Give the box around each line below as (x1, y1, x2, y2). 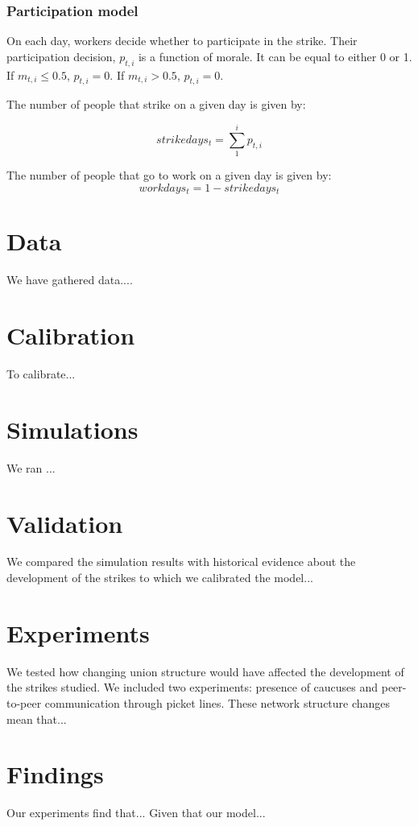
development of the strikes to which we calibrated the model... (6, 569, 313, 586)
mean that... (6, 710, 67, 727)
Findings (6, 758, 104, 791)
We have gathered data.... (6, 271, 133, 288)
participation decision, (6, 47, 116, 64)
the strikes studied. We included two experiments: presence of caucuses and (6, 679, 379, 696)
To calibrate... (6, 366, 76, 382)
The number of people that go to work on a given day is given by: (6, 167, 332, 184)
